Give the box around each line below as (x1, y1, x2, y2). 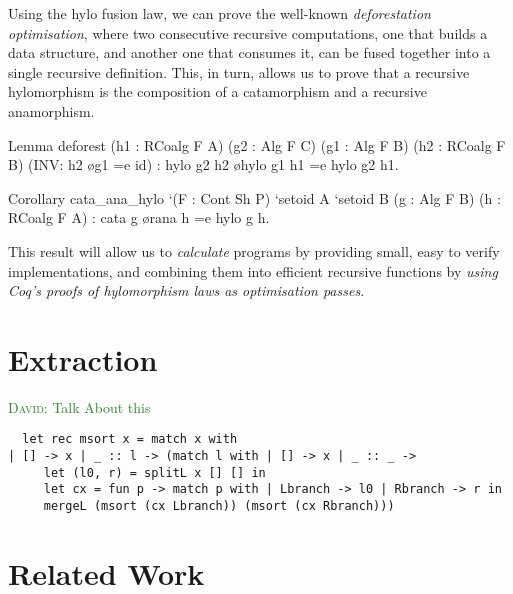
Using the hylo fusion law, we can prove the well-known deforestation (8, 3, 431, 23)
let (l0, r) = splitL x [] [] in (43, 465, 266, 480)
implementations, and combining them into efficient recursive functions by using (8, 260, 498, 281)
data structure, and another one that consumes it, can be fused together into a (8, 42, 491, 63)
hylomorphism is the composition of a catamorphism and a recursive (8, 81, 427, 102)
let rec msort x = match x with (22, 432, 238, 447)
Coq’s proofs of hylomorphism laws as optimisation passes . (8, 280, 365, 301)
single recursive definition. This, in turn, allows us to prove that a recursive (8, 61, 470, 82)
